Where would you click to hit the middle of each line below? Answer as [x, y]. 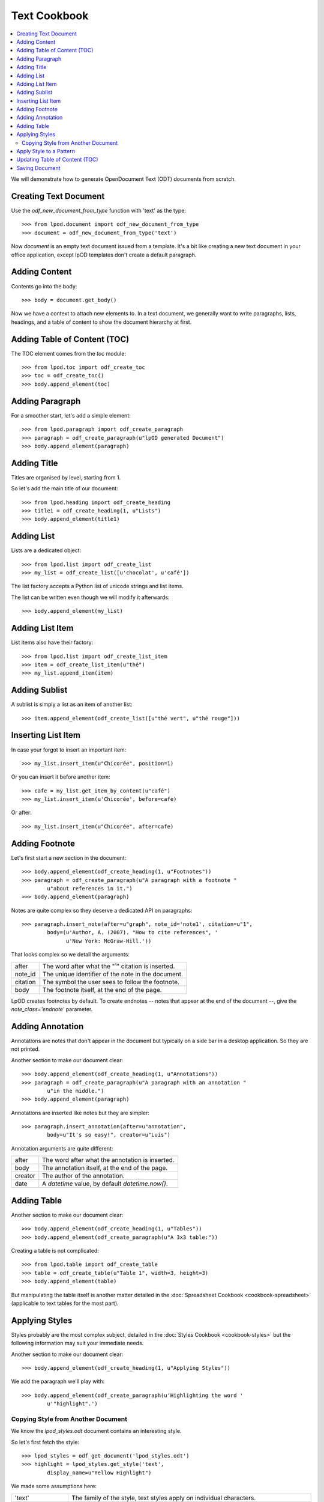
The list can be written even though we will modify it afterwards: [91, 597]
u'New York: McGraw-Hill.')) [109, 941]
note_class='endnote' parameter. [52, 1009]
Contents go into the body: [44, 286]
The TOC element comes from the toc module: [68, 353]
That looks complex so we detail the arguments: [70, 955]
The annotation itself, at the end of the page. [105, 1168]
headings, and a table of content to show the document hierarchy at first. [101, 322]
